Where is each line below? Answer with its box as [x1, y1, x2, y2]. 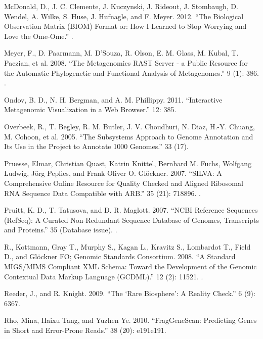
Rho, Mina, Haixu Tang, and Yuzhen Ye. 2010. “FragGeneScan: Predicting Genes [4, 315, 257, 325]
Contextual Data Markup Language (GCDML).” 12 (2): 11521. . [4, 271, 203, 281]
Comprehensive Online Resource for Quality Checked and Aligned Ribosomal [4, 177, 243, 188]
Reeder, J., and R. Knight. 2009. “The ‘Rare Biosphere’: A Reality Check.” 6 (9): [4, 288, 255, 299]
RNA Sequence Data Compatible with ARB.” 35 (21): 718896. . [4, 187, 201, 198]
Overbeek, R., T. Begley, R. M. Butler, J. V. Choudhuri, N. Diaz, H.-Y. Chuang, [4, 121, 255, 131]
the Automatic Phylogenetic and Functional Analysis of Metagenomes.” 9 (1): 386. [4, 67, 259, 78]
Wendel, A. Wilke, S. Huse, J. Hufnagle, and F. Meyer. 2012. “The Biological [4, 11, 244, 21]
